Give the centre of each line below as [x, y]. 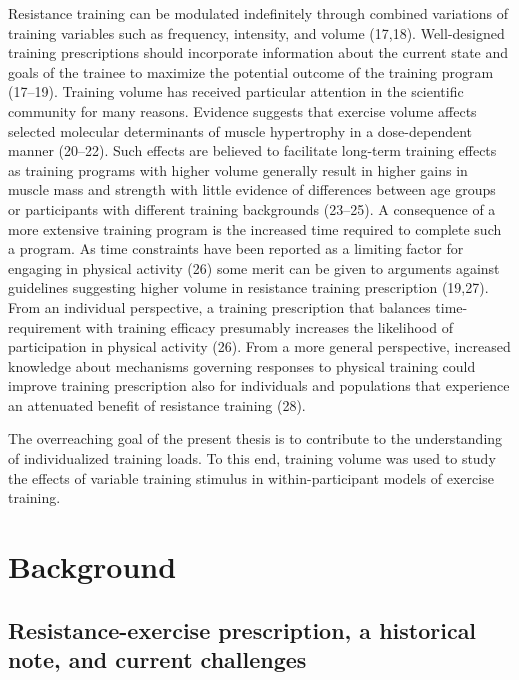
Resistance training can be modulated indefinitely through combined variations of [258, 13]
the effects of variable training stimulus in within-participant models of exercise [251, 477]
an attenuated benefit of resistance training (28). [157, 404]
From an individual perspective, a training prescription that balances [219, 306]
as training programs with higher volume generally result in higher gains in [238, 169]
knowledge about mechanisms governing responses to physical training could [242, 365]
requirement [45, 326]
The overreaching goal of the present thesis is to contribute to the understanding [255, 438]
